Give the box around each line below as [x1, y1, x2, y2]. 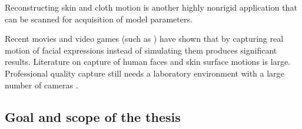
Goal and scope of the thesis [5, 107, 181, 125]
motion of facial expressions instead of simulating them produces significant [5, 44, 277, 56]
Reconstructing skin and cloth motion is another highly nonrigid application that [5, 1, 297, 13]
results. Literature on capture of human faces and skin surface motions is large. [5, 55, 291, 68]
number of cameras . [5, 78, 78, 91]
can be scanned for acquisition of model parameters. [5, 12, 193, 25]
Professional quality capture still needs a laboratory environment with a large [5, 67, 284, 79]
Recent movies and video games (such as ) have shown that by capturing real [5, 32, 284, 45]
